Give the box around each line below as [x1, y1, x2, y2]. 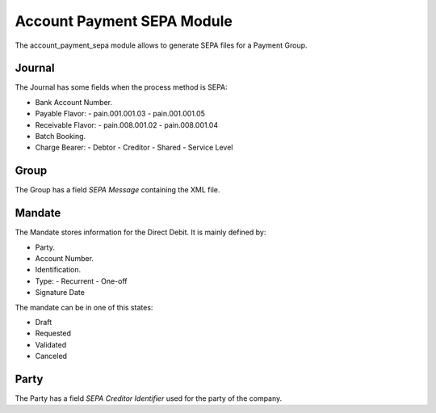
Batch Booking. [35, 132, 86, 141]
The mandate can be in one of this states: [15, 302, 153, 312]
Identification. [35, 265, 81, 275]
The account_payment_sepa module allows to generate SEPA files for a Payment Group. [15, 40, 308, 50]
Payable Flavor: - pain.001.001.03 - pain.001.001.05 [35, 109, 206, 119]
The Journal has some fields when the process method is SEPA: [15, 82, 228, 92]
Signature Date [35, 288, 85, 297]
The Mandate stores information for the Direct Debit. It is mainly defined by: [15, 227, 266, 238]
